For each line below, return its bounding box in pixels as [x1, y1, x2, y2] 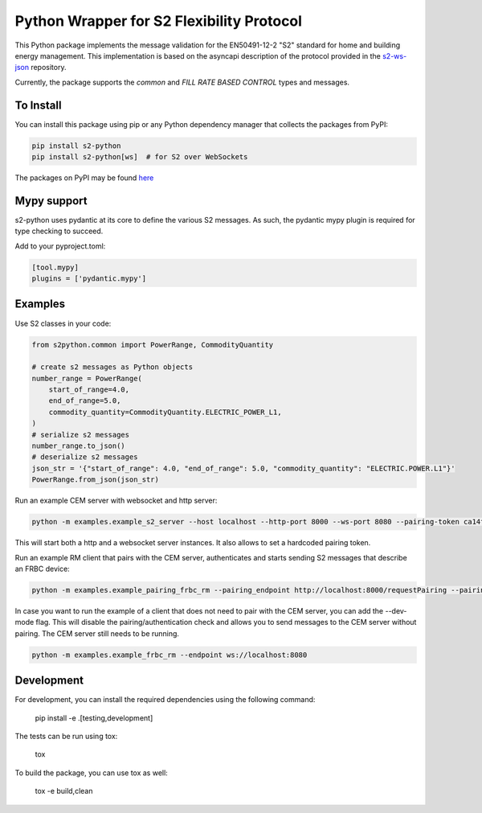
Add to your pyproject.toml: [14, 241, 106, 251]
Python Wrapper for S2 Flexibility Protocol [14, 12, 303, 30]
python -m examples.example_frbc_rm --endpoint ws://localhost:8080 [31, 650, 308, 659]
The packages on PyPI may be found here [14, 173, 154, 183]
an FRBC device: [14, 564, 70, 573]
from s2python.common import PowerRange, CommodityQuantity [31, 340, 274, 349]
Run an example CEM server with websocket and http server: [14, 495, 218, 506]
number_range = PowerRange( [31, 374, 142, 383]
